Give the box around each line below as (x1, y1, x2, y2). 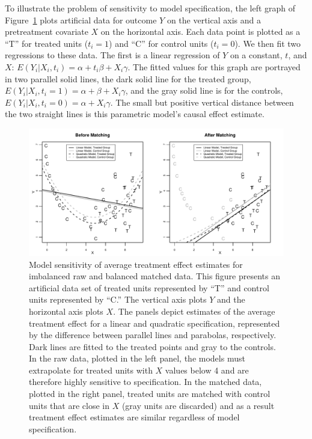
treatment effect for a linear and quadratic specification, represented (29, 316, 280, 329)
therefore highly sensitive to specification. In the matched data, (29, 375, 262, 388)
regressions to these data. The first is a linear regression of (5, 49, 220, 61)
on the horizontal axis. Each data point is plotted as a (100, 25, 301, 38)
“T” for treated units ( (5, 37, 88, 49)
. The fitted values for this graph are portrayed (127, 60, 301, 73)
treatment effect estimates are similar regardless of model (29, 411, 240, 423)
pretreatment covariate (5, 25, 88, 38)
